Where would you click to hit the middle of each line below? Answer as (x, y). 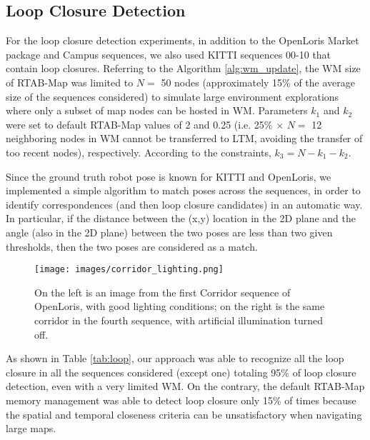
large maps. (31, 428)
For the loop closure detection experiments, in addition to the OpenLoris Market (182, 40)
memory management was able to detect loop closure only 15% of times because (181, 400)
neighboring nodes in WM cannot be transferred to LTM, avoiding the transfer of (184, 138)
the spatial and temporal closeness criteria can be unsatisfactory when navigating (184, 414)
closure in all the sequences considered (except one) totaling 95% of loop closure (181, 372)
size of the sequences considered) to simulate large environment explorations (172, 96)
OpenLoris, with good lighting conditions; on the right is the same (180, 306)
